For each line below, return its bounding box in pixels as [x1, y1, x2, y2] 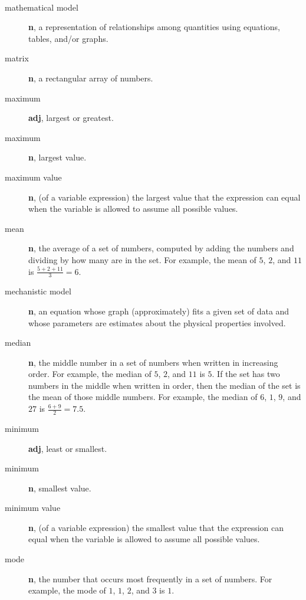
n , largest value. [28, 151, 87, 163]
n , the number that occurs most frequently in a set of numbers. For [28, 572, 272, 585]
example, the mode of [28, 584, 106, 596]
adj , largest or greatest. [28, 112, 114, 124]
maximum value [5, 171, 62, 183]
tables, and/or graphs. [28, 32, 108, 44]
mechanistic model [5, 285, 71, 297]
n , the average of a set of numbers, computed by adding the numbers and [28, 242, 294, 254]
